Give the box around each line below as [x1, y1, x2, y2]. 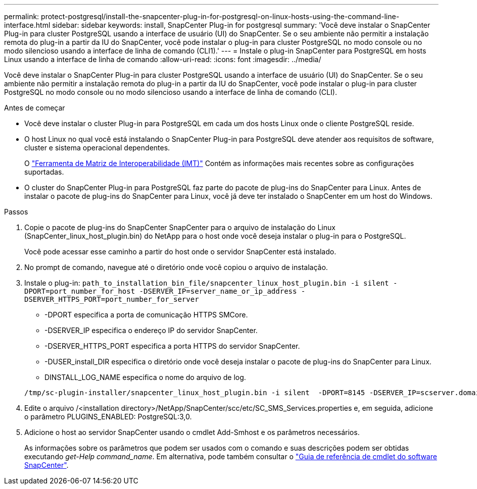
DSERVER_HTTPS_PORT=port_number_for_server [24, 295, 199, 303]
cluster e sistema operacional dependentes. [24, 143, 170, 152]
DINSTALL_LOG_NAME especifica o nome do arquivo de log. [44, 373, 246, 382]
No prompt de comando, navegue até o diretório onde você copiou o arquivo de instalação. [24, 263, 328, 271]
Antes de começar [4, 103, 65, 112]
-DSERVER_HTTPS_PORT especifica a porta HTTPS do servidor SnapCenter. [44, 342, 300, 350]
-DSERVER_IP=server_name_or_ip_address [139, 287, 297, 295]
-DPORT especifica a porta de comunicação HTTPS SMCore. [44, 310, 248, 319]
